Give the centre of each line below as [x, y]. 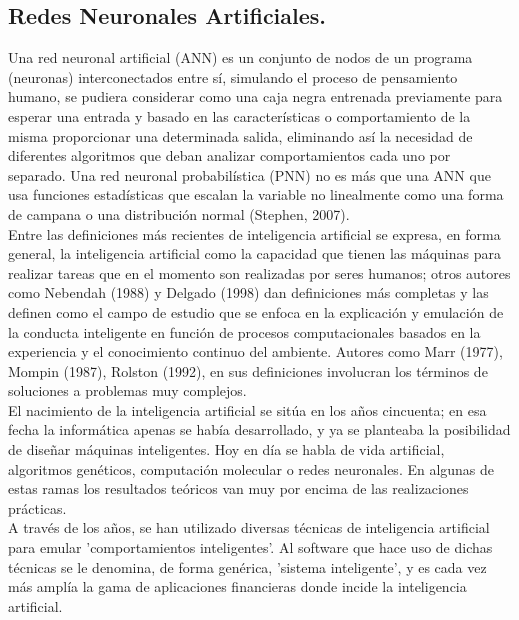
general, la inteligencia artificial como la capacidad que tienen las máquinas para [254, 253]
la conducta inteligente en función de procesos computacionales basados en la [244, 331]
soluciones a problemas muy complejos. [127, 390]
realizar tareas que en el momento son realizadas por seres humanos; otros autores [259, 272]
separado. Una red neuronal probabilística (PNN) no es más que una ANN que [249, 174]
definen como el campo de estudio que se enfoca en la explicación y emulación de [256, 311]
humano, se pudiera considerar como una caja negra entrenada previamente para [255, 96]
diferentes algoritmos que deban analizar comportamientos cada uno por [229, 155]
